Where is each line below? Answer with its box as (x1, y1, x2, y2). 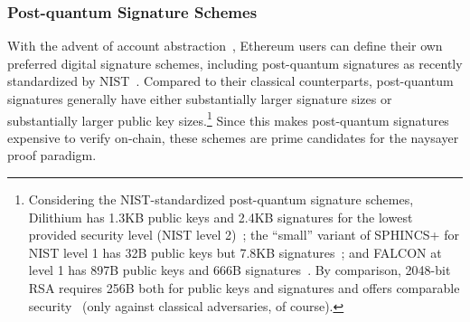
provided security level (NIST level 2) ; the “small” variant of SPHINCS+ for (28, 225, 459, 244)
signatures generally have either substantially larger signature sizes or (7, 90, 392, 108)
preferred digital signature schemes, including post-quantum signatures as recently (7, 53, 463, 72)
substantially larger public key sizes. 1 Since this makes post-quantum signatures (7, 108, 449, 129)
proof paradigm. (7, 146, 97, 165)
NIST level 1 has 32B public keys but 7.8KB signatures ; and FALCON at (28, 242, 442, 261)
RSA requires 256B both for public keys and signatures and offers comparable (28, 279, 460, 297)
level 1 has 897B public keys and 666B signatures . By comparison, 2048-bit (28, 260, 451, 279)
